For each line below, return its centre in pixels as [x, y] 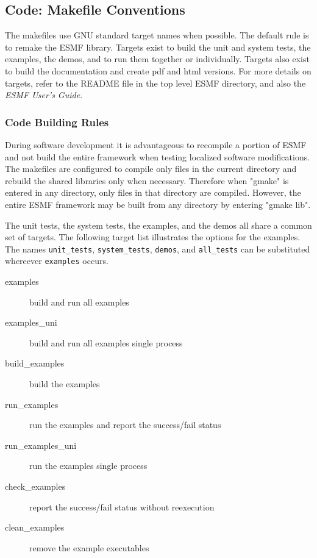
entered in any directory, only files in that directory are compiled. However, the [153, 192]
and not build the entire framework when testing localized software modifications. [158, 156]
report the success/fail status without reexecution [122, 506]
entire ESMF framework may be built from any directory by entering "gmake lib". [158, 204]
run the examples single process [88, 466]
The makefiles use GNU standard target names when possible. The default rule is [157, 35]
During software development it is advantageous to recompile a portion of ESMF [156, 144]
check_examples [35, 486]
